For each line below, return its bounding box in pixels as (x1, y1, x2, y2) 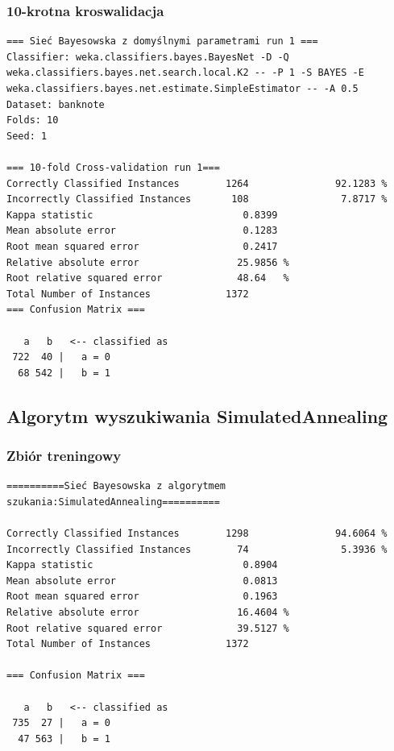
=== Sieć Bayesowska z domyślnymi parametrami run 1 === (6, 35, 318, 48)
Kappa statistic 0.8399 (6, 209, 278, 221)
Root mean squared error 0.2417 (6, 240, 278, 252)
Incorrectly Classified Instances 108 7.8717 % (6, 193, 388, 205)
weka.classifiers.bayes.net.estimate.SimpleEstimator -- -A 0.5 (6, 83, 359, 94)
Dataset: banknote (6, 98, 105, 110)
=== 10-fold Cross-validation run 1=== (6, 161, 220, 173)
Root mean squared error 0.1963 (6, 591, 278, 603)
